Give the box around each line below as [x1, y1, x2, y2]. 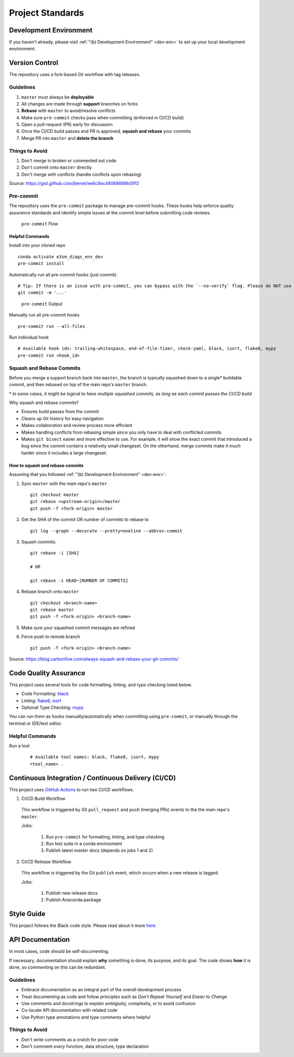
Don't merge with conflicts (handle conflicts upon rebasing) [21, 171, 142, 177]
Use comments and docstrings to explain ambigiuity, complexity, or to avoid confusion [21, 1000, 196, 1006]
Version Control [9, 59, 58, 67]
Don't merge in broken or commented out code [21, 158, 117, 163]
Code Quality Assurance [9, 669, 86, 677]
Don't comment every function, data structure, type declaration [21, 1043, 149, 1050]
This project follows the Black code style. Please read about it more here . [9, 923, 157, 928]
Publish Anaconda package [46, 897, 101, 903]
